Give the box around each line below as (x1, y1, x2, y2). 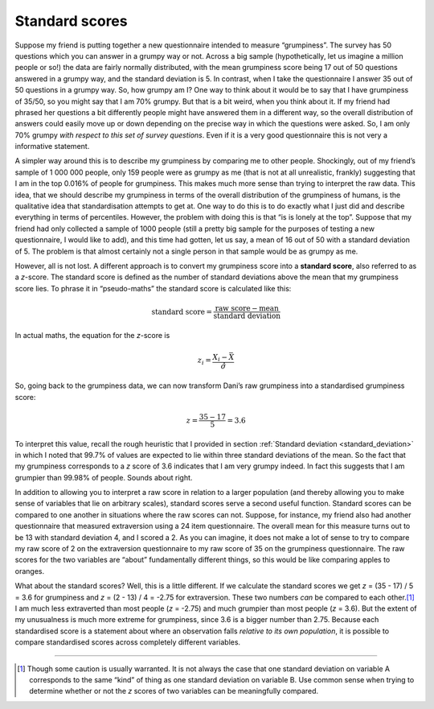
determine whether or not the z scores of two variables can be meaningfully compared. (29, 686, 319, 696)
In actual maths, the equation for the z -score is (14, 330, 170, 340)
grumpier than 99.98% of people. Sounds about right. (14, 472, 193, 482)
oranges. (14, 566, 44, 575)
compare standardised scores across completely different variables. (14, 637, 241, 647)
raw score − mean (215, 303, 279, 313)
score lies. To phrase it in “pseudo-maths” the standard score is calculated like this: (14, 283, 292, 293)
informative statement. (14, 142, 90, 151)
